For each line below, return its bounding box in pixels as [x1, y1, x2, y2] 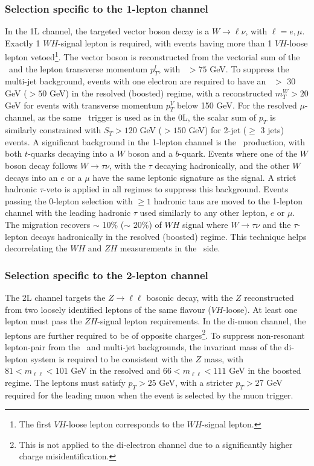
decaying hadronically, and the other [155, 159, 290, 172]
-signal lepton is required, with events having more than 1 [58, 36, 272, 49]
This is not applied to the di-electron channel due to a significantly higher [19, 438, 293, 450]
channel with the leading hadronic [5, 206, 131, 219]
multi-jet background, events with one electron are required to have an [5, 75, 266, 87]
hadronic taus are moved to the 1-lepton [153, 194, 303, 207]
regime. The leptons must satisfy [5, 376, 126, 388]
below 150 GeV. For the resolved [177, 98, 297, 111]
